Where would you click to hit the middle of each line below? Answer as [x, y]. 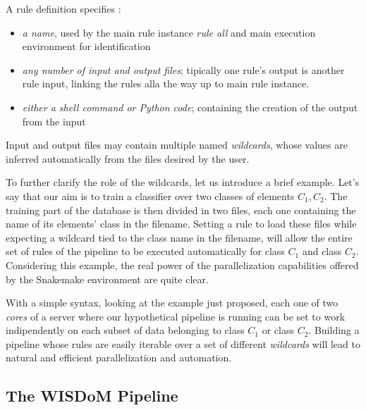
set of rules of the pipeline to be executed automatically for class [145, 251]
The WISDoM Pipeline [92, 396]
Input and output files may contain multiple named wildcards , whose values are [177, 145]
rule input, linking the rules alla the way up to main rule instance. [166, 83]
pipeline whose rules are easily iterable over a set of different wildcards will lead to [183, 343]
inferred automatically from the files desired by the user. [128, 158]
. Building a [334, 330]
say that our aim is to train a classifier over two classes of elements [150, 195]
